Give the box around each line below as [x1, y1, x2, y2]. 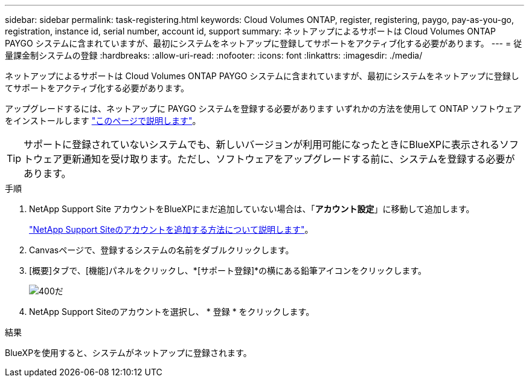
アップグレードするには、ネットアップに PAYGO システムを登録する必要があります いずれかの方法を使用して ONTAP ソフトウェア [5, 103, 522, 114]
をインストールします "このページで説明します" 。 [5, 115, 201, 126]
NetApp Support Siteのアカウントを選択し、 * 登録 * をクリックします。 [29, 306, 315, 317]
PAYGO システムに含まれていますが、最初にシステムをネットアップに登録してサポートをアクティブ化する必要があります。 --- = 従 [5, 38, 522, 48]
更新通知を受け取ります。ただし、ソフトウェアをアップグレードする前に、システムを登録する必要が [62, 153, 515, 165]
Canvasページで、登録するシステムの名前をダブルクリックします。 [29, 245, 294, 255]
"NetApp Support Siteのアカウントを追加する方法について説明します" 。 [29, 224, 313, 235]
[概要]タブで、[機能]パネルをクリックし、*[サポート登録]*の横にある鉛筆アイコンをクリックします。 [29, 265, 427, 276]
